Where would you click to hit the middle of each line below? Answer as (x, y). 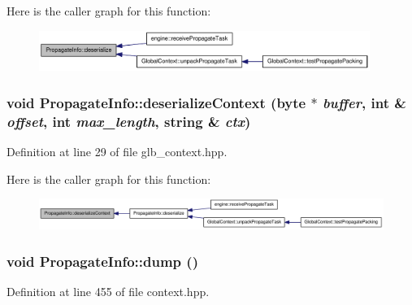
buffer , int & (364, 102)
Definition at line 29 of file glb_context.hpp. (117, 151)
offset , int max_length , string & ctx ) (129, 121)
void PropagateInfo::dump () (102, 261)
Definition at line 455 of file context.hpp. (108, 292)
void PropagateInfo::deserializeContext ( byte (156, 102)
